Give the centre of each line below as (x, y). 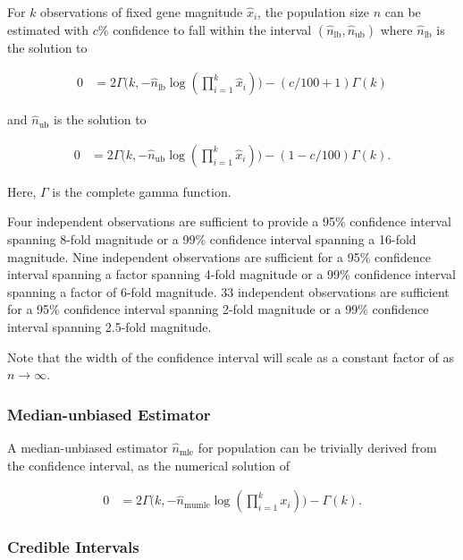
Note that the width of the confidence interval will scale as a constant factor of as (231, 356)
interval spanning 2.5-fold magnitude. (109, 327)
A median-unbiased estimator (88, 447)
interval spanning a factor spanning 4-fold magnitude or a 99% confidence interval (232, 274)
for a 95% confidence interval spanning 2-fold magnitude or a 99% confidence (218, 309)
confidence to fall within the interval (212, 29)
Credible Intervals (73, 547)
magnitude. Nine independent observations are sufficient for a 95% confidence (219, 256)
